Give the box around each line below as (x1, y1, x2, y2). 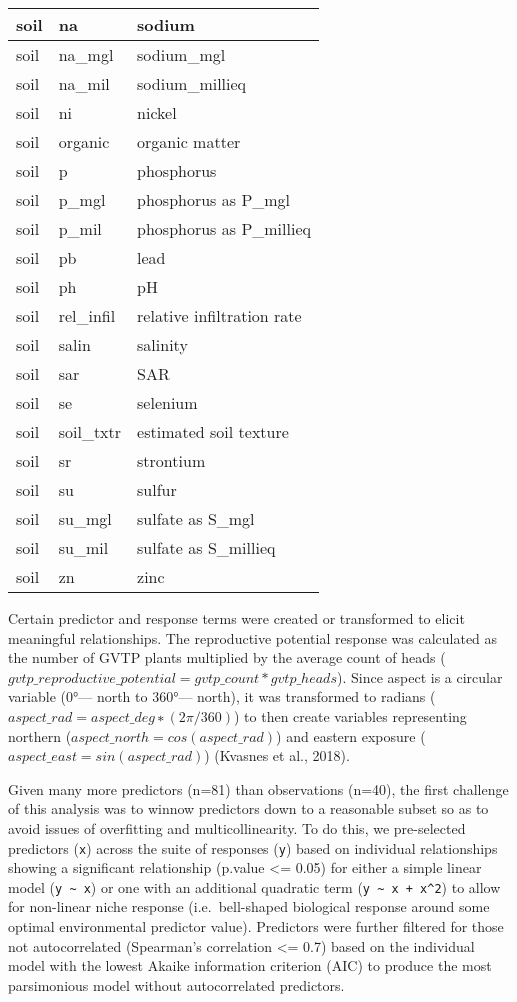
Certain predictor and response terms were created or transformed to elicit (8, 608, 465, 628)
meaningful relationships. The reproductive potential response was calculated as (8, 627, 498, 648)
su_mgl (58, 507, 112, 530)
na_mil (58, 72, 110, 95)
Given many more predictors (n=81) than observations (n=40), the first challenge (8, 778, 509, 799)
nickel (137, 101, 177, 124)
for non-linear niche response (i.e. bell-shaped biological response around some (8, 896, 490, 917)
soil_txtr (58, 420, 122, 443)
